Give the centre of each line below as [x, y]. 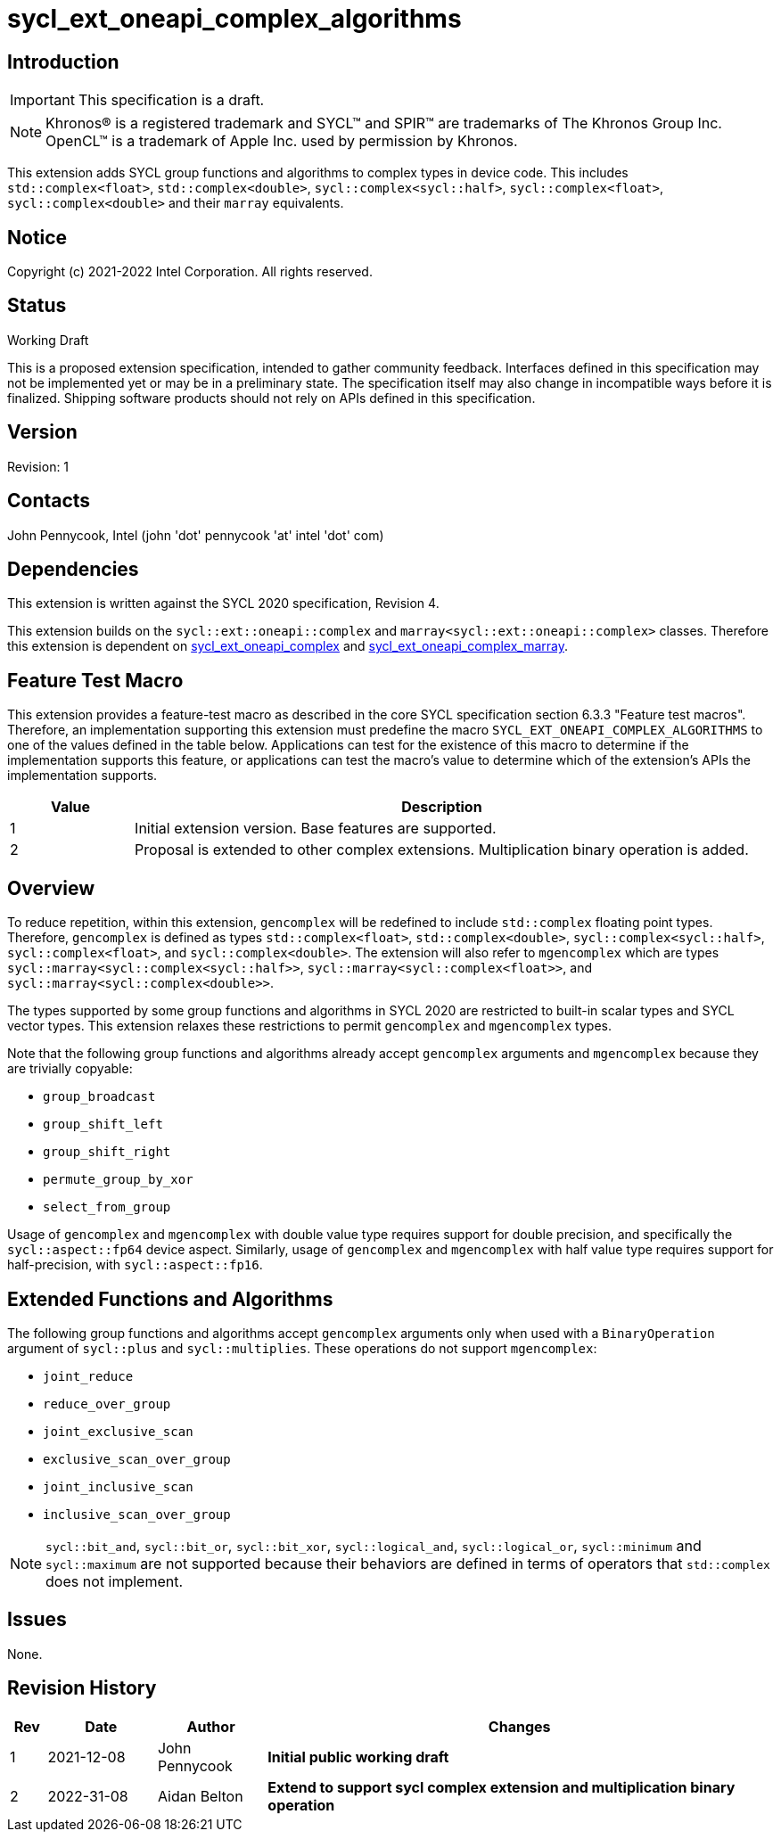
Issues [37, 1620]
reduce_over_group [107, 1404]
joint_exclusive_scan [118, 1431]
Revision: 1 [38, 466]
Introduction [63, 62]
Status [37, 306]
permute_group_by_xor [118, 1180]
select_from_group [107, 1207]
